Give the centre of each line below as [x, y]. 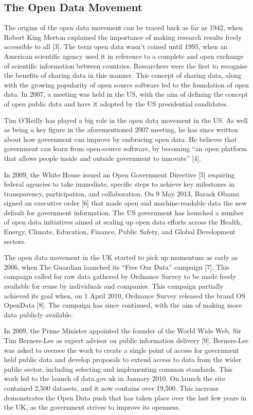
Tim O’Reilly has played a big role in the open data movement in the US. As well [126, 120]
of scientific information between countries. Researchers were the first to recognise [126, 65]
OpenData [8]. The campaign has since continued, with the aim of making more [123, 305]
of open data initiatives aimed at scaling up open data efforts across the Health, [123, 222]
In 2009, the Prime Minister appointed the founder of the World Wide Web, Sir [123, 331]
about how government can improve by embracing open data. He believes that [120, 139]
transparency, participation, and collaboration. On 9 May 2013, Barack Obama [122, 193]
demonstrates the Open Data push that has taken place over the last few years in [125, 397]
